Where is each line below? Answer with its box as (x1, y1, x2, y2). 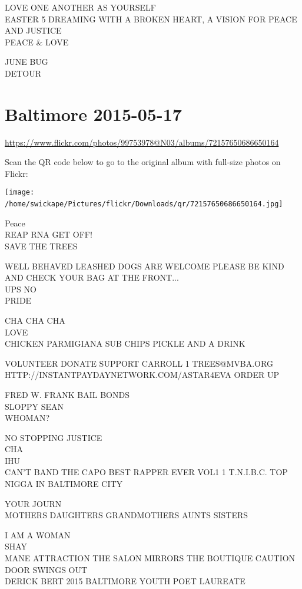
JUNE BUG (5, 55, 48, 68)
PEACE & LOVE (5, 35, 69, 48)
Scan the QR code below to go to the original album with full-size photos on (5, 156, 281, 168)
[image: (5, 188, 35, 197)
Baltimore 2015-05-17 (5, 101, 182, 126)
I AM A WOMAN (5, 528, 71, 541)
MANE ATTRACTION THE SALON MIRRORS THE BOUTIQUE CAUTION (5, 552, 296, 564)
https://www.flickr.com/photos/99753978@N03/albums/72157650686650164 (5, 136, 279, 148)
